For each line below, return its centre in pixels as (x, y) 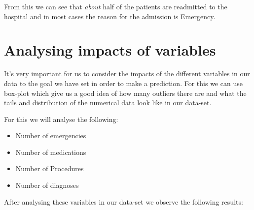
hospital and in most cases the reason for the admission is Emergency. (110, 16)
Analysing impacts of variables (110, 50)
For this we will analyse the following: (61, 119)
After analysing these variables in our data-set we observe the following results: (124, 201)
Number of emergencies (51, 135)
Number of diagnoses (47, 185)
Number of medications (51, 152)
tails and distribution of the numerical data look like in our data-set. (108, 103)
